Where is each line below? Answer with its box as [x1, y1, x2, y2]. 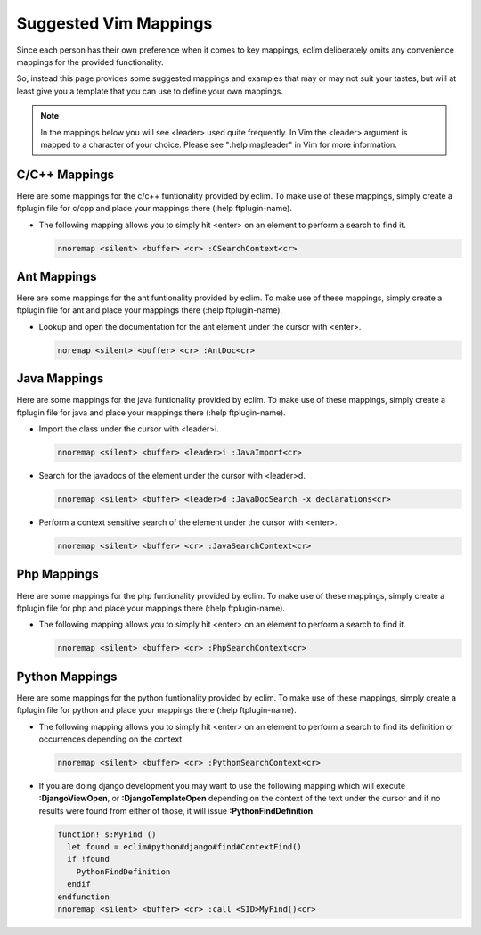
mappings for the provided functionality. [16, 56, 164, 67]
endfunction [57, 891, 110, 902]
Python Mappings [16, 668, 118, 684]
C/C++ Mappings [16, 167, 115, 182]
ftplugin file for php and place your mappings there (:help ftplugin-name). [16, 603, 285, 613]
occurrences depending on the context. [38, 734, 184, 744]
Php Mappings [16, 567, 99, 582]
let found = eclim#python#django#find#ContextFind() [67, 842, 302, 852]
